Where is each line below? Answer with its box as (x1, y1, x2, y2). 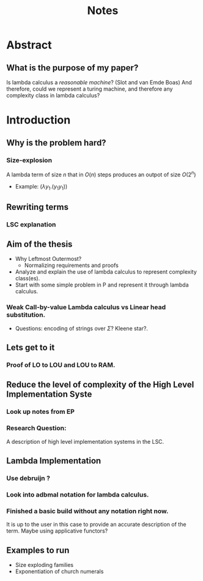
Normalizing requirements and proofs (24, 261, 119, 269)
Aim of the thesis (6, 239, 73, 250)
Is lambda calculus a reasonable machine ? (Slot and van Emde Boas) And (6, 79, 193, 86)
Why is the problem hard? (6, 137, 106, 148)
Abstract (6, 38, 52, 52)
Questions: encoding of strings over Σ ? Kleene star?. (15, 324, 149, 332)
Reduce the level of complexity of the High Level (6, 380, 194, 390)
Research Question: (6, 424, 67, 432)
